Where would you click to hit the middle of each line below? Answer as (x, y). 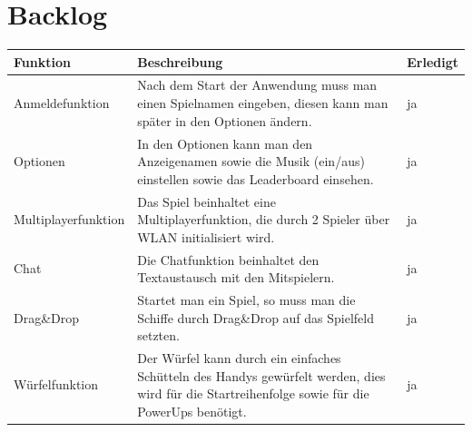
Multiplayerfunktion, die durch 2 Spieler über (264, 219)
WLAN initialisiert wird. (206, 236)
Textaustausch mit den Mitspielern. (236, 277)
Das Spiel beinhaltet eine (206, 201)
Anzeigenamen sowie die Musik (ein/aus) (251, 161)
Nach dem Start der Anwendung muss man (257, 85)
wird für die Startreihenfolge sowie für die (253, 393)
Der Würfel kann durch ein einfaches (239, 358)
